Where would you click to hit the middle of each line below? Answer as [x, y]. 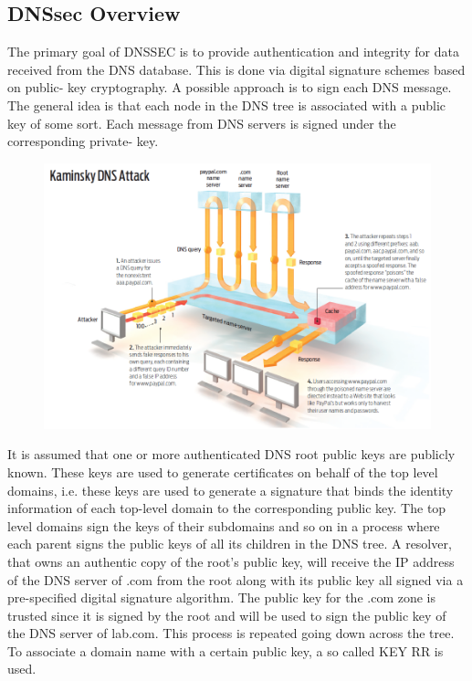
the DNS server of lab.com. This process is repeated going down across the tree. [231, 633]
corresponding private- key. [83, 141]
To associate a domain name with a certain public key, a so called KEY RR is [226, 650]
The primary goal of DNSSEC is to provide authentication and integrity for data [233, 52]
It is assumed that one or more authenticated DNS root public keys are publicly [231, 454]
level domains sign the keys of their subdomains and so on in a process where [224, 525]
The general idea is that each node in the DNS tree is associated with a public [227, 105]
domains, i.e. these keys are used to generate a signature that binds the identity [231, 490]
